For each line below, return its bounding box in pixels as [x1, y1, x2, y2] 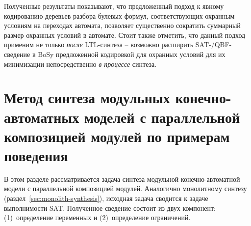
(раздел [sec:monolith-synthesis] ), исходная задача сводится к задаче [4, 193, 208, 203]
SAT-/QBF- [195, 39, 232, 50]
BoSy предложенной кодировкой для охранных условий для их [38, 49, 226, 59]
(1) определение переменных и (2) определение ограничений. [4, 212, 191, 223]
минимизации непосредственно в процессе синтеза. [4, 58, 157, 69]
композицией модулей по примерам [4, 126, 230, 146]
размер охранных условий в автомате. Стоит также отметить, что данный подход [4, 29, 246, 40]
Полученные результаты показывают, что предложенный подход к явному [4, 1, 224, 11]
